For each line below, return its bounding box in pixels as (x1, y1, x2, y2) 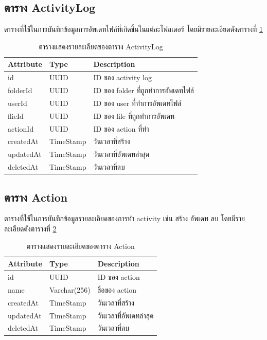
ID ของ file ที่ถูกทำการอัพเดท (93, 110, 175, 121)
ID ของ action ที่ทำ (93, 123, 149, 134)
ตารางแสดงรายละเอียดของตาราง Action (26, 240, 135, 251)
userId (8, 97, 27, 108)
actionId (8, 123, 34, 134)
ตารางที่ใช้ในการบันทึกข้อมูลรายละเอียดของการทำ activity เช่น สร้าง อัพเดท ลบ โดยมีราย (4, 213, 245, 224)
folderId (8, 85, 32, 96)
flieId (8, 110, 24, 121)
